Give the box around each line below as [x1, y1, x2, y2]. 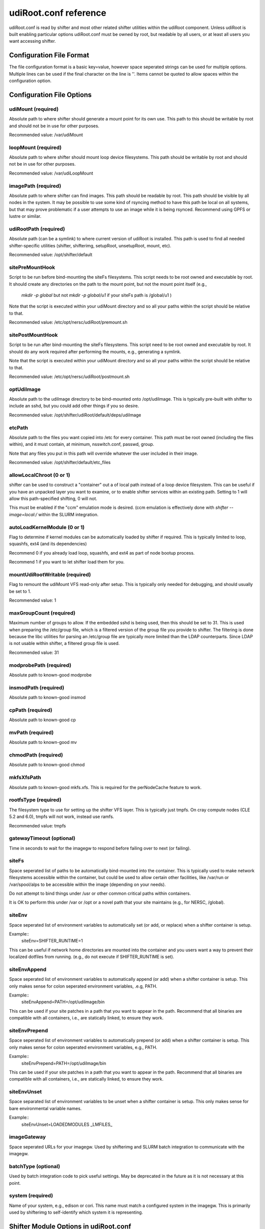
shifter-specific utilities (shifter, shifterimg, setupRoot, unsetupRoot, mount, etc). [9, 242, 172, 248]
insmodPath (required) [9, 684, 65, 691]
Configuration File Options [9, 90, 92, 99]
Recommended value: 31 [9, 649, 59, 655]
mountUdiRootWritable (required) [9, 571, 91, 578]
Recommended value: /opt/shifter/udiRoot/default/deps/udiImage [9, 412, 142, 418]
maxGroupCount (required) [9, 610, 76, 616]
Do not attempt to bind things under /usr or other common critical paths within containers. [9, 890, 191, 896]
